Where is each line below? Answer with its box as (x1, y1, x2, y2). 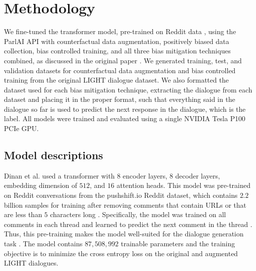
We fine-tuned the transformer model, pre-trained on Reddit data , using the (4, 26, 236, 37)
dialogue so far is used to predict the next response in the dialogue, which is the (4, 103, 246, 114)
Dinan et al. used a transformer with (4, 170, 115, 181)
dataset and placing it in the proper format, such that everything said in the (4, 94, 235, 104)
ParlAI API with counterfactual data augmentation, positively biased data (4, 36, 229, 46)
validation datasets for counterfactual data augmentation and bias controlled (4, 65, 236, 75)
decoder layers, (175, 170, 220, 181)
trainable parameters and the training (121, 238, 235, 249)
